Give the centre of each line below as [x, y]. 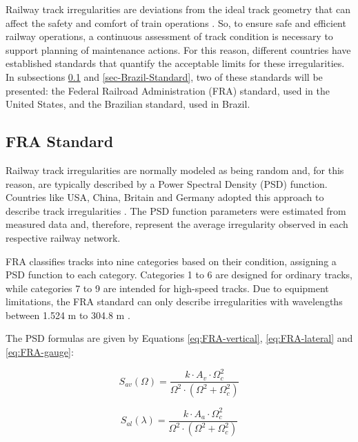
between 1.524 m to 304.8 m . [68, 315]
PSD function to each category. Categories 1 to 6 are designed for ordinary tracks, [179, 275]
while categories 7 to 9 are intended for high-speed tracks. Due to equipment [167, 288]
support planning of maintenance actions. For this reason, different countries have [178, 49]
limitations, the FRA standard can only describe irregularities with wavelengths [174, 301]
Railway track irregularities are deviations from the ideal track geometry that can [178, 9]
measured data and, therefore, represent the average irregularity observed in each [177, 224]
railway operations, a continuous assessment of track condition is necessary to [169, 36]
